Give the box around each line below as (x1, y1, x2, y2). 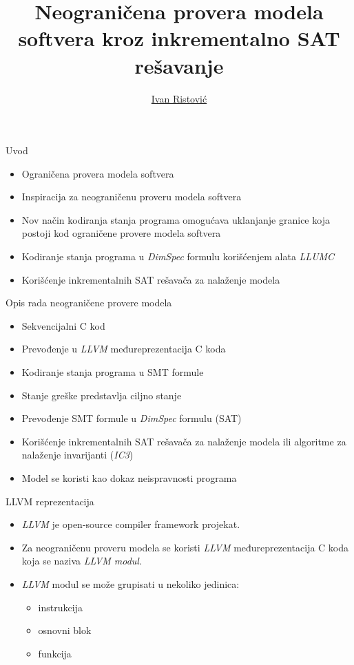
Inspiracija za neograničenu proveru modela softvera (21, 189, 242, 204)
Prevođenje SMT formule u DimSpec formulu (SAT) (21, 411, 242, 425)
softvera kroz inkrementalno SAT (18, 24, 340, 52)
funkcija (38, 646, 72, 660)
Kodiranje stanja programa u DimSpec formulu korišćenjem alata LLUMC (21, 249, 335, 264)
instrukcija (38, 600, 83, 614)
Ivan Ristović (151, 91, 207, 105)
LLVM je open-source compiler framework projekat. (21, 517, 240, 531)
